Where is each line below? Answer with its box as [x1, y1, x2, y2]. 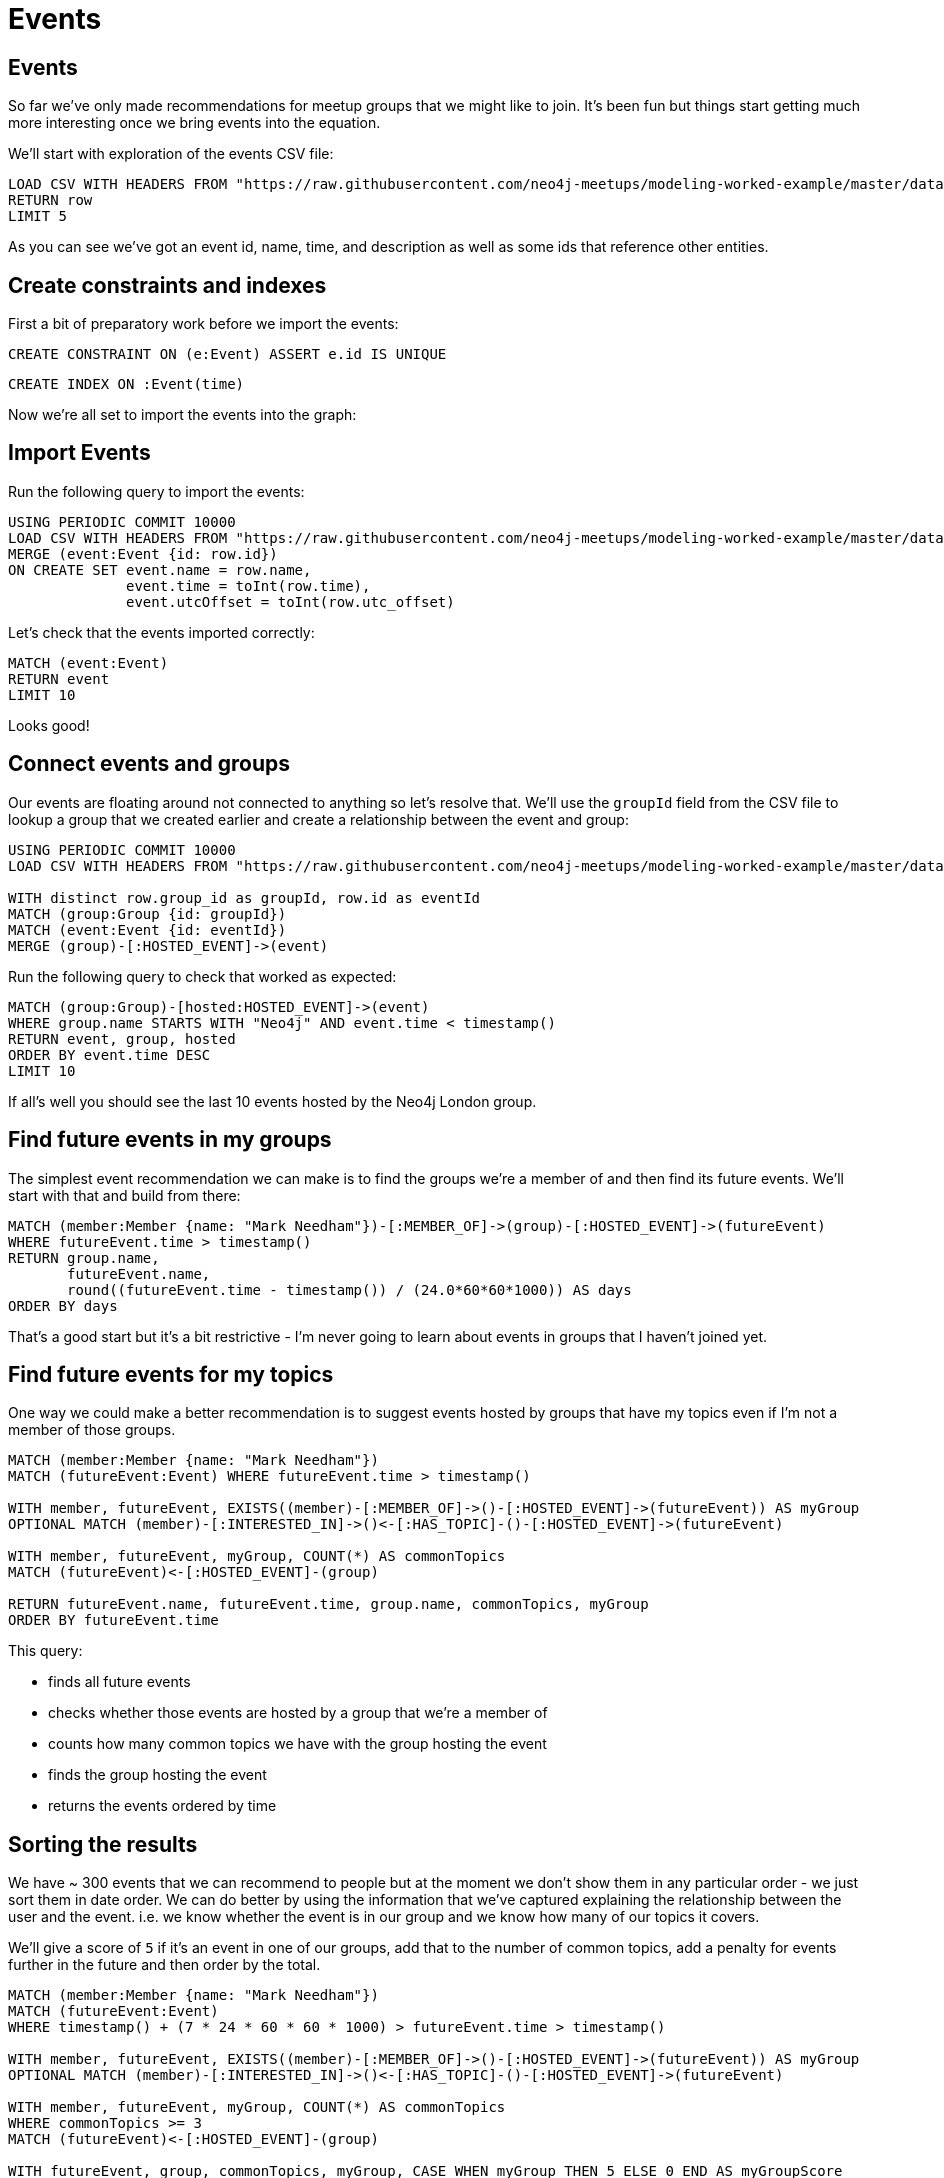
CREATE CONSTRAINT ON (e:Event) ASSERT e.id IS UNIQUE [8, 346, 447, 363]
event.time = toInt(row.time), [126, 577, 371, 594]
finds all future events [48, 1673, 191, 1691]
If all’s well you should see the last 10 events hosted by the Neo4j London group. [8, 1092, 537, 1110]
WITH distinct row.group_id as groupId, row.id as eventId [8, 889, 481, 906]
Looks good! [8, 716, 90, 734]
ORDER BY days [8, 1297, 118, 1314]
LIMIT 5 [8, 208, 68, 225]
